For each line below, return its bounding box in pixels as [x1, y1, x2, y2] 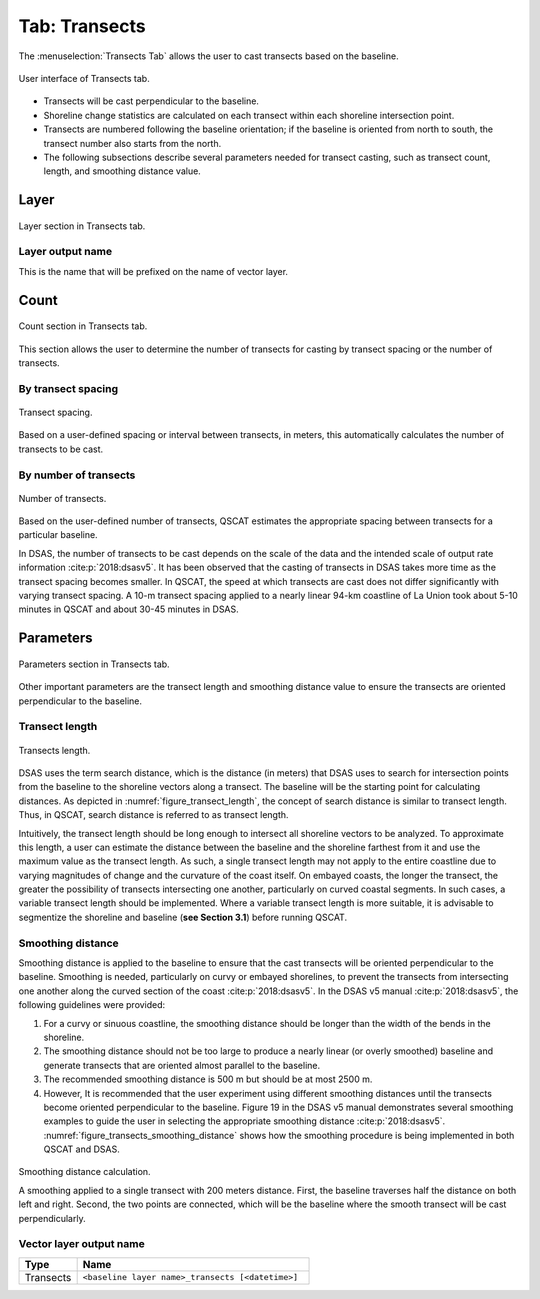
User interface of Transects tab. [18, 72, 150, 84]
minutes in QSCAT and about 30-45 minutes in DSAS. [18, 603, 239, 615]
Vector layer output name [18, 1237, 145, 1251]
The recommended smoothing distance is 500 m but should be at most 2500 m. [43, 1073, 373, 1085]
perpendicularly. [18, 1212, 86, 1224]
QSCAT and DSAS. [43, 1143, 120, 1155]
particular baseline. [18, 529, 99, 541]
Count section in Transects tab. [18, 320, 148, 332]
